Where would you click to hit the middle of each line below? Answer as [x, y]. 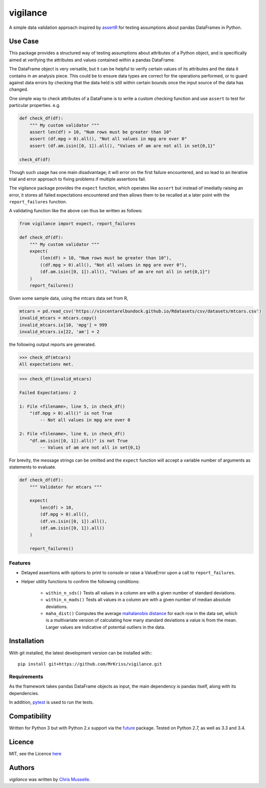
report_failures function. [38, 202]
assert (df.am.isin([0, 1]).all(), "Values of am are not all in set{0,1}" [122, 146]
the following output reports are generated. [53, 345]
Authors [22, 768]
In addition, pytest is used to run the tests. [51, 702]
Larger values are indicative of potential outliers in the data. [106, 627]
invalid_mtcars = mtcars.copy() [58, 318]
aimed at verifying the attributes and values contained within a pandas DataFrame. [92, 60]
